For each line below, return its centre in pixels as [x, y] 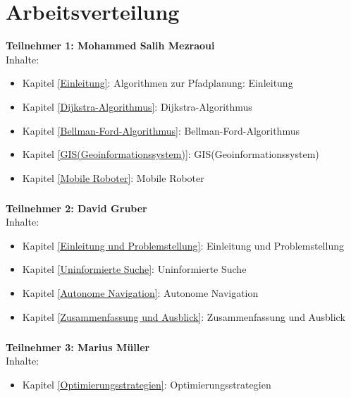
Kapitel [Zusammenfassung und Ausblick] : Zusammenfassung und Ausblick [184, 316]
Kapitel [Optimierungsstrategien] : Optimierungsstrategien [147, 384]
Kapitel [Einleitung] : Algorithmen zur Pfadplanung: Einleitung [158, 83]
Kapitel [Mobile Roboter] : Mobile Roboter [113, 177]
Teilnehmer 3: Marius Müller [78, 347]
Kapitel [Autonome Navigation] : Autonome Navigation [140, 293]
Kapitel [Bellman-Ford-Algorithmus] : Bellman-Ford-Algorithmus [161, 130]
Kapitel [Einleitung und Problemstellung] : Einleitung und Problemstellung [183, 245]
